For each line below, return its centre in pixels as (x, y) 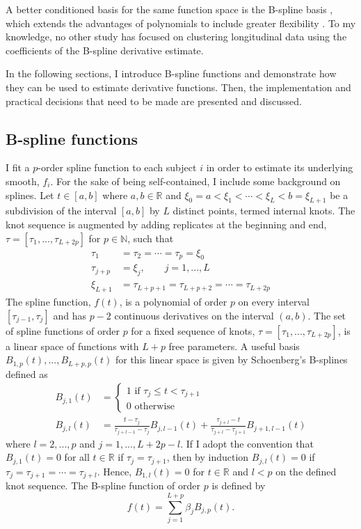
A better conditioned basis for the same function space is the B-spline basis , (169, 9)
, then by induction (208, 457)
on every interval (274, 302)
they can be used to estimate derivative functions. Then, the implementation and (178, 87)
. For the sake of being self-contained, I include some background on (195, 181)
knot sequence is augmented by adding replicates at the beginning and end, (166, 224)
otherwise (155, 406)
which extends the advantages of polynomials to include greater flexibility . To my (181, 23)
